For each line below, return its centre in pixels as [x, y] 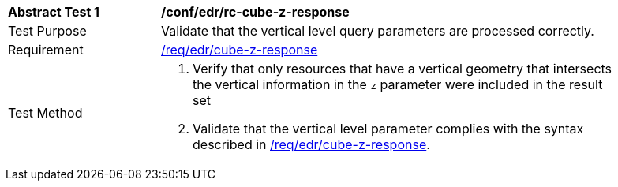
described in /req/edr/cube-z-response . [311, 144]
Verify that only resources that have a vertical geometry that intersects [403, 69]
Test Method [45, 113]
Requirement [46, 50]
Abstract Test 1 [54, 12]
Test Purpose [47, 31]
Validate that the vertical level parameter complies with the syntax [388, 129]
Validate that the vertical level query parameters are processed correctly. [378, 31]
